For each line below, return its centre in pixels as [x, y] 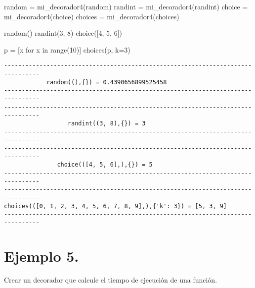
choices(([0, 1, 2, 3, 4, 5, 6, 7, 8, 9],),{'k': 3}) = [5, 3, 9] [116, 206]
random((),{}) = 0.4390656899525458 [106, 82]
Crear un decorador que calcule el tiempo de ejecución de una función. [111, 279]
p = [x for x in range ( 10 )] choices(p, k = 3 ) [67, 49]
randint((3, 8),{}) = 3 [106, 123]
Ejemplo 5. [42, 256]
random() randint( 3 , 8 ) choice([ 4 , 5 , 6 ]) [63, 33]
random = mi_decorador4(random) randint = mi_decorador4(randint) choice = [126, 6]
